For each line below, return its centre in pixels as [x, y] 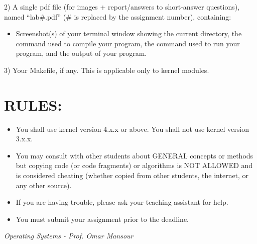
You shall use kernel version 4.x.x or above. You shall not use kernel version [133, 129]
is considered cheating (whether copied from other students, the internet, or [132, 175]
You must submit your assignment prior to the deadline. [102, 219]
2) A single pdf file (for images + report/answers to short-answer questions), [122, 7]
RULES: [33, 104]
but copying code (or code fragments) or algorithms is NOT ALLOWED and [134, 165]
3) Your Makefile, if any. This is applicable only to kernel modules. [107, 70]
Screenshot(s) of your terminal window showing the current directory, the [129, 33]
